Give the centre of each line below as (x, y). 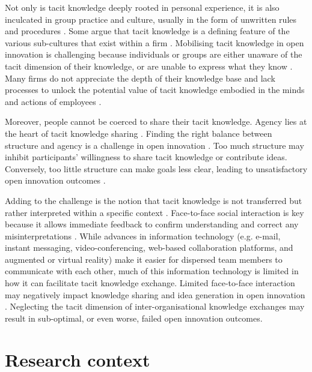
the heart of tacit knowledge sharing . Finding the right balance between (139, 133)
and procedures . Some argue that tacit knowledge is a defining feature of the (147, 31)
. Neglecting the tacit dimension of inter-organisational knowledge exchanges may (155, 306)
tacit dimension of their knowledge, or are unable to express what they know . (149, 66)
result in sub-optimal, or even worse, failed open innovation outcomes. (134, 318)
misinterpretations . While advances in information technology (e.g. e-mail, (143, 235)
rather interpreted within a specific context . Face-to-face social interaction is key (154, 212)
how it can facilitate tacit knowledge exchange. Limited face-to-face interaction (150, 283)
